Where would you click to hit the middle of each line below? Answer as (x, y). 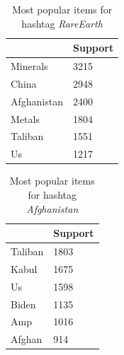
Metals (25, 118)
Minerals (29, 66)
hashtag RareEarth (62, 23)
